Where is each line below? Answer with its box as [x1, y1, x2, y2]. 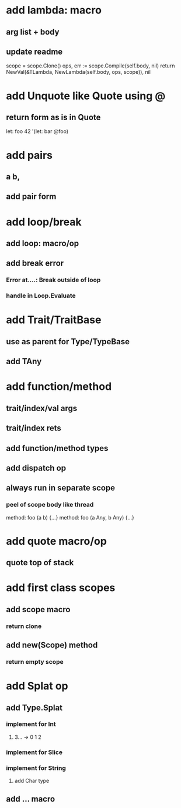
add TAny [6, 357, 42, 366]
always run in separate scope [6, 483, 116, 493]
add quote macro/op [6, 534, 107, 548]
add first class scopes [6, 581, 116, 595]
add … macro [6, 794, 55, 804]
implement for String [6, 763, 66, 772]
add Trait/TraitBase [6, 313, 102, 327]
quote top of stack [6, 558, 74, 568]
